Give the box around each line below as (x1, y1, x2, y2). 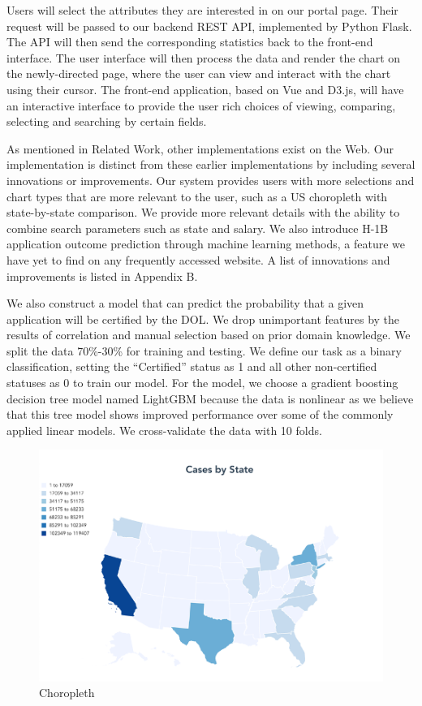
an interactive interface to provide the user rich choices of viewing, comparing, (6, 97, 396, 114)
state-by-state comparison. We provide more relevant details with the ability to (6, 204, 400, 221)
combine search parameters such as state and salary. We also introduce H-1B (6, 219, 389, 236)
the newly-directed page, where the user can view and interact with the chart (6, 65, 391, 82)
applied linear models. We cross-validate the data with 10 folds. (6, 421, 322, 438)
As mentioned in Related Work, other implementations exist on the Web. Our (6, 140, 394, 157)
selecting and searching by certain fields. (6, 113, 207, 130)
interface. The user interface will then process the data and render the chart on (6, 49, 401, 66)
